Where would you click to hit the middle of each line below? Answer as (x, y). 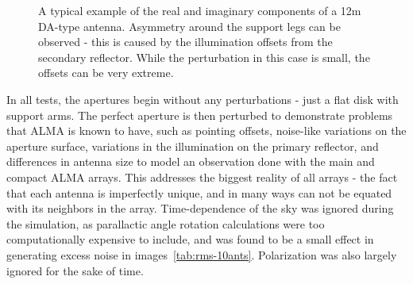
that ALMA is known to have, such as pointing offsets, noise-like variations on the (206, 130)
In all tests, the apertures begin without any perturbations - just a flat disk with (203, 99)
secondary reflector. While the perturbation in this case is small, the (204, 57)
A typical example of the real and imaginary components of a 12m (200, 10)
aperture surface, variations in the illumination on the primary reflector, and (193, 146)
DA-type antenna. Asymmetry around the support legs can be (189, 26)
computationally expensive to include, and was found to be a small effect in (190, 239)
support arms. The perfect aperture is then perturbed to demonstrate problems (200, 115)
